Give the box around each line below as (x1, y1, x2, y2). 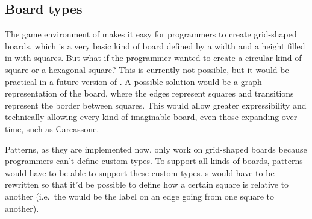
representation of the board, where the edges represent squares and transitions (5, 87, 294, 100)
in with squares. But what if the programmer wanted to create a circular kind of (5, 51, 302, 64)
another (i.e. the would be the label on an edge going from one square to (5, 189, 275, 202)
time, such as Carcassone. (5, 122, 99, 135)
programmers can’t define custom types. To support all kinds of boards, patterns (5, 154, 303, 167)
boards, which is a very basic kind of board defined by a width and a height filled (5, 39, 305, 52)
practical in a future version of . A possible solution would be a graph (5, 75, 262, 87)
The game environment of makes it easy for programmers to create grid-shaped (5, 28, 297, 40)
